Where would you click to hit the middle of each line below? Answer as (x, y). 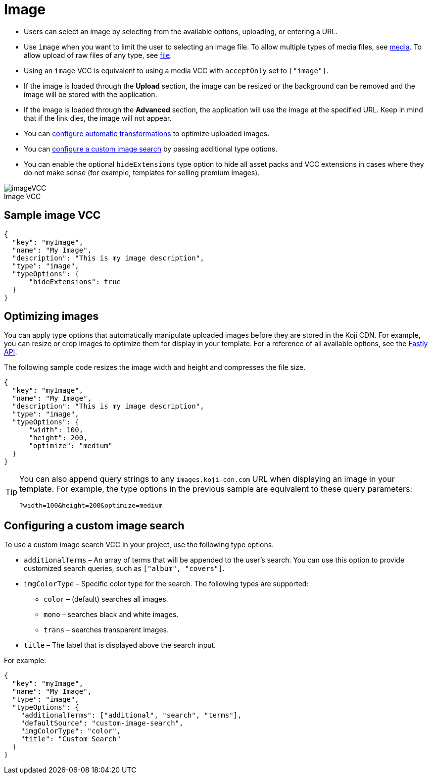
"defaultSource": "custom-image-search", (102, 723)
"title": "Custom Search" (71, 739)
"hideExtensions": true (75, 282)
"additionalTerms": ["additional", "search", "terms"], (131, 715)
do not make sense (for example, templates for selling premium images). (142, 172)
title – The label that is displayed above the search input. (120, 645)
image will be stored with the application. (91, 94)
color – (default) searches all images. (106, 599)
